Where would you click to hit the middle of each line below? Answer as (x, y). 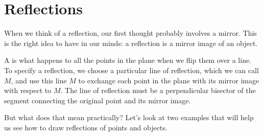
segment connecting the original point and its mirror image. (98, 100)
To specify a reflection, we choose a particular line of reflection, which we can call (131, 70)
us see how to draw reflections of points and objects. (86, 127)
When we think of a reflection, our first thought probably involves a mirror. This (130, 33)
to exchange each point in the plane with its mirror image (169, 80)
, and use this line (39, 80)
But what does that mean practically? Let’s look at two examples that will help (129, 117)
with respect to (28, 90)
